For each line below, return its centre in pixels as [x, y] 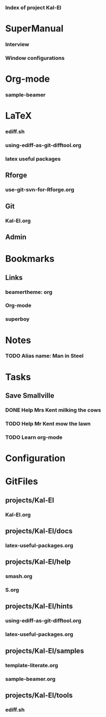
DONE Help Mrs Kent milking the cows [53, 410]
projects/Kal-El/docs [39, 531]
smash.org [19, 576]
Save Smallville [30, 396]
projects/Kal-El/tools [39, 695]
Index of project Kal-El [33, 8]
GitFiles [22, 482]
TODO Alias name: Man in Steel [44, 356]
